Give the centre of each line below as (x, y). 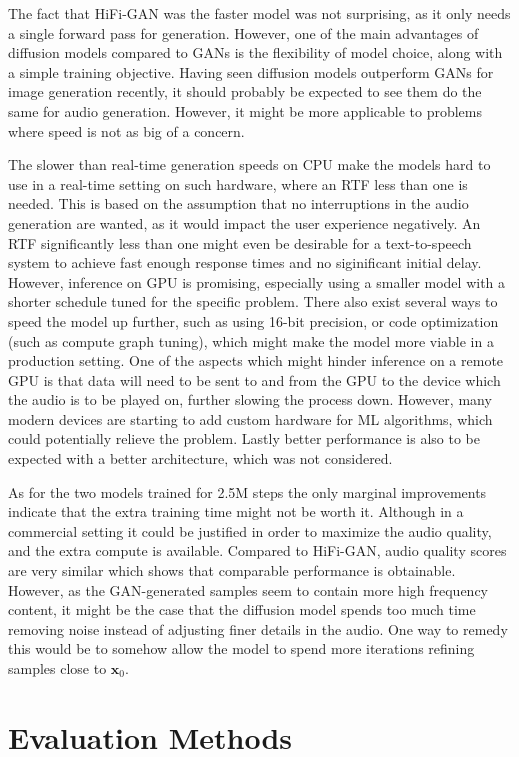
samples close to (57, 668)
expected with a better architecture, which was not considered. (200, 458)
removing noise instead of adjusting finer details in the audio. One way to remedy (258, 628)
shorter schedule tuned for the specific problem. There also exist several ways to (253, 301)
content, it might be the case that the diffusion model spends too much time (242, 609)
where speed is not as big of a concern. (126, 130)
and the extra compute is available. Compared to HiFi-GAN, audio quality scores (257, 550)
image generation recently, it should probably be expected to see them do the (245, 91)
